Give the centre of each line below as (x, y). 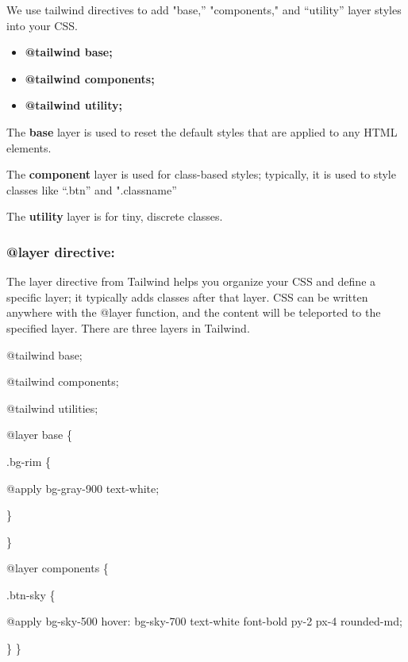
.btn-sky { (31, 594)
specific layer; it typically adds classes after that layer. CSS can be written (187, 296)
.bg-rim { (29, 461)
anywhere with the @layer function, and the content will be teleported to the (194, 312)
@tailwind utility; (74, 105)
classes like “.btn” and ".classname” (92, 189)
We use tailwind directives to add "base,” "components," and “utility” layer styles (204, 10)
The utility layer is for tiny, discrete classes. (115, 216)
